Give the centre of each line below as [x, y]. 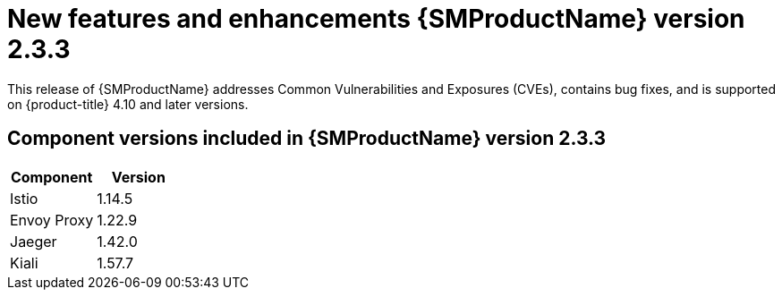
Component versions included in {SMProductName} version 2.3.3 [307, 139]
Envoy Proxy [52, 220]
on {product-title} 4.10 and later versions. [128, 104]
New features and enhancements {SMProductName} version [376, 19]
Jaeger [34, 241]
